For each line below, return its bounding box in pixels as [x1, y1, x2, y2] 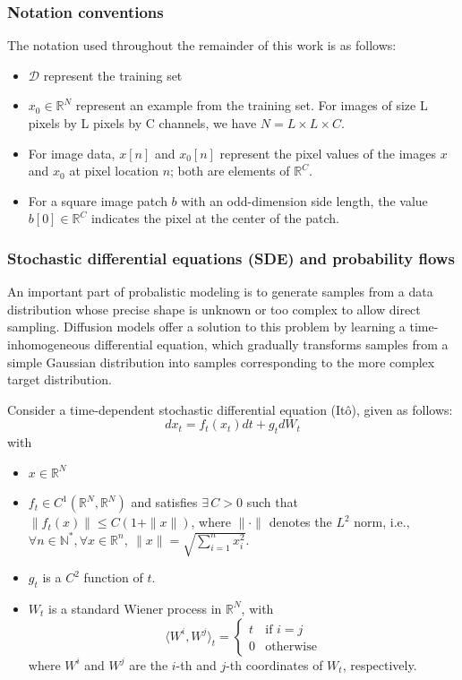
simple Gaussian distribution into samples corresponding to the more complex [7, 352, 435, 371]
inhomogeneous [7, 334, 90, 353]
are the [129, 655, 168, 674]
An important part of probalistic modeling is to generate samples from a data [7, 282, 433, 301]
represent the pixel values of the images [219, 143, 436, 162]
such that [246, 493, 298, 512]
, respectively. [342, 655, 417, 674]
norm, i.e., [354, 512, 410, 531]
